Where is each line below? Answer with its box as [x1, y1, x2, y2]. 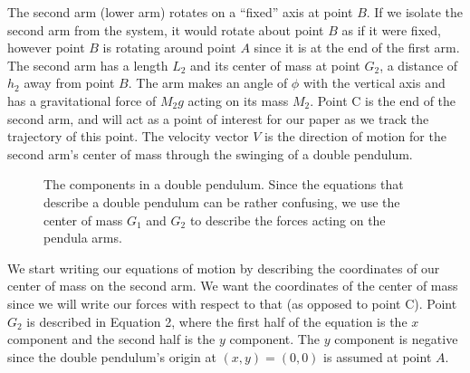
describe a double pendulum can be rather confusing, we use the [43, 192, 400, 211]
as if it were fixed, [341, 20, 441, 39]
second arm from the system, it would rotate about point [7, 20, 324, 39]
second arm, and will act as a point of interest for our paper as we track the [7, 109, 429, 128]
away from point [24, 73, 115, 92]
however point [7, 38, 85, 57]
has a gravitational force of [7, 91, 157, 110]
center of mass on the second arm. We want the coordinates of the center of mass [7, 276, 458, 295]
